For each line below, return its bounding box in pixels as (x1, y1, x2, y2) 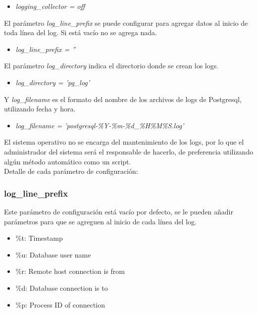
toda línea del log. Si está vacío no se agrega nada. (4, 27, 157, 38)
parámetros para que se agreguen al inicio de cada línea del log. (4, 216, 197, 226)
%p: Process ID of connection (15, 299, 105, 310)
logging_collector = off (15, 1, 85, 11)
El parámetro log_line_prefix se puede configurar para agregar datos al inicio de (4, 17, 248, 28)
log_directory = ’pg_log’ (15, 77, 90, 87)
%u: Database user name (15, 249, 91, 260)
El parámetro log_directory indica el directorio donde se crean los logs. (4, 60, 219, 71)
